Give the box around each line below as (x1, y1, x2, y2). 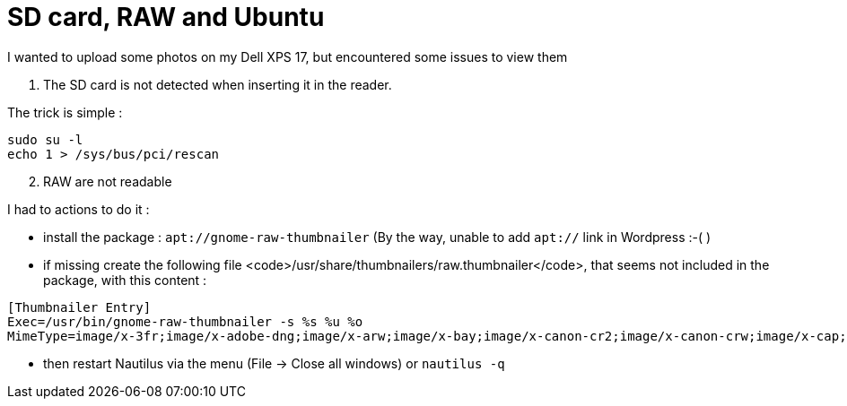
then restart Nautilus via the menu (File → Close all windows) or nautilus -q (43, 355, 505, 371)
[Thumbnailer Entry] (7, 299, 152, 315)
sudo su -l (7, 132, 83, 147)
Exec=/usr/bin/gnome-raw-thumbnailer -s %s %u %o (7, 314, 363, 329)
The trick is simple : (7, 104, 123, 120)
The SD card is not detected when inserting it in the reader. (43, 76, 392, 92)
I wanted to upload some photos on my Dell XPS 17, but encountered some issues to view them (7, 48, 568, 65)
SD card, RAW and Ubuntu (7, 2, 325, 32)
